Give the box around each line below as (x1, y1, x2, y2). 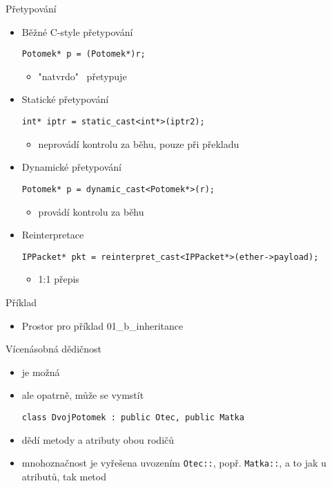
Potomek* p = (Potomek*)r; (21, 49, 146, 59)
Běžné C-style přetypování (21, 24, 133, 39)
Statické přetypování (21, 92, 109, 106)
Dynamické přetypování (21, 160, 121, 174)
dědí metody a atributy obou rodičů (21, 432, 175, 447)
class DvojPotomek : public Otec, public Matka (21, 412, 244, 422)
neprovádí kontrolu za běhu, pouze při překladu (38, 136, 240, 151)
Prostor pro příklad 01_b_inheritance (21, 318, 184, 332)
